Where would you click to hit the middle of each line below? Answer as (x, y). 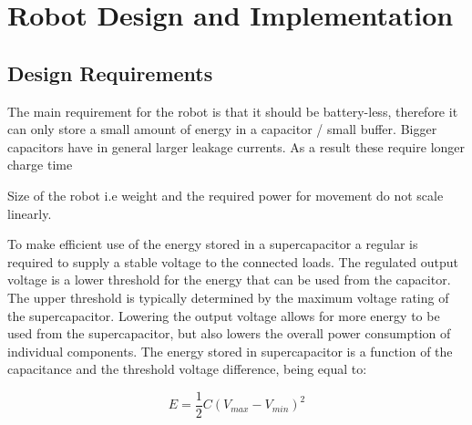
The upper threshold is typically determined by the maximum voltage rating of (228, 297)
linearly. (30, 213)
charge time (40, 165)
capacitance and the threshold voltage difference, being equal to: (187, 369)
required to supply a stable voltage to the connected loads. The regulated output (233, 261)
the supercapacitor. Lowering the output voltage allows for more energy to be (224, 315)
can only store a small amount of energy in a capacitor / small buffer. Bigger (222, 129)
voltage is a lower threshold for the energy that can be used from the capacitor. (229, 280)
